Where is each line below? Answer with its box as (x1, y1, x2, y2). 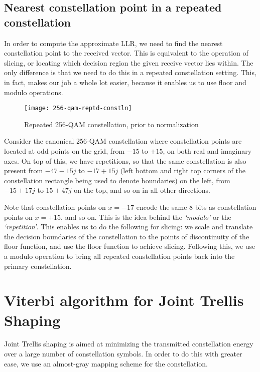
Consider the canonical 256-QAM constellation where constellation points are (4, 136, 242, 146)
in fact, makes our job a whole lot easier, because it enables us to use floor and (4, 77, 246, 87)
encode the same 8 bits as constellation (136, 201, 256, 212)
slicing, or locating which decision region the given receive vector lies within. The (4, 57, 253, 68)
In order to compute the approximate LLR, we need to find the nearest (4, 38, 223, 48)
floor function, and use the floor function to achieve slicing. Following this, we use (4, 241, 255, 251)
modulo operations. (4, 87, 63, 97)
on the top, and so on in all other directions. (74, 185, 210, 195)
